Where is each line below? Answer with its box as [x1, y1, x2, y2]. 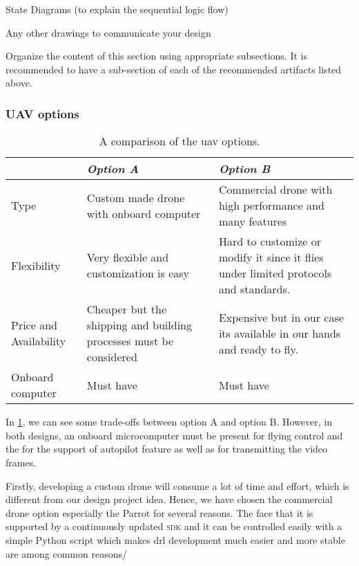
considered [86, 349, 137, 365]
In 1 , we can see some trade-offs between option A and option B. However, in [6, 414, 332, 429]
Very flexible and [86, 249, 169, 266]
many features [218, 213, 287, 230]
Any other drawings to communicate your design [6, 25, 211, 39]
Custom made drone [86, 189, 185, 206]
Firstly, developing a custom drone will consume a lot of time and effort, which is [6, 478, 349, 493]
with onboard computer [86, 205, 201, 221]
